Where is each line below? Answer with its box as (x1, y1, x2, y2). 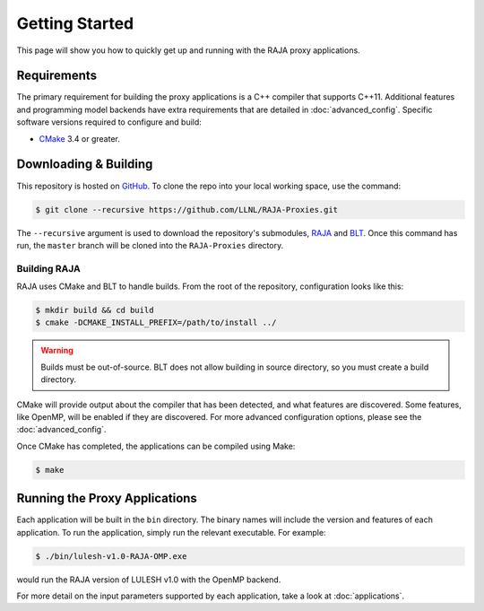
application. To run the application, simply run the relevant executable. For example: (16, 527, 326, 537)
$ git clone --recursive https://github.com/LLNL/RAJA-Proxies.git (35, 205, 339, 214)
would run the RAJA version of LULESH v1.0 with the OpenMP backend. (16, 574, 281, 585)
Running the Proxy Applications (16, 491, 197, 506)
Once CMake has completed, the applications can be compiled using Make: (16, 441, 296, 451)
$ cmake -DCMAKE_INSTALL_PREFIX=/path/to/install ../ (35, 318, 277, 327)
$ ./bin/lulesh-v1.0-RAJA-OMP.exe (35, 551, 187, 561)
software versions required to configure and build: (16, 117, 202, 127)
